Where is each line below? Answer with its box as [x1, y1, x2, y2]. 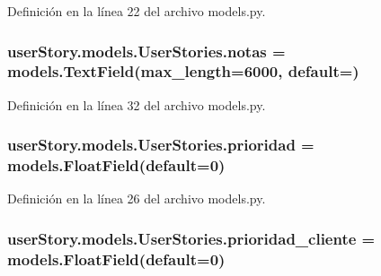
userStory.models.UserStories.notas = [7, 39, 286, 62]
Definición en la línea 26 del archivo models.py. [7, 189, 266, 208]
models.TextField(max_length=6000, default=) [7, 60, 359, 82]
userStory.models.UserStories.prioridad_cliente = [7, 227, 376, 249]
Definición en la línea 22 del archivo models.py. [7, 2, 266, 20]
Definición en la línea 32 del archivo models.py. [7, 95, 266, 114]
